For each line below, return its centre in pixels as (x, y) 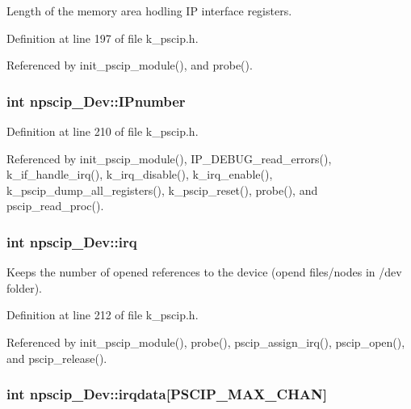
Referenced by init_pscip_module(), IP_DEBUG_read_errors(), (169, 158)
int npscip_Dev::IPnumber (96, 101)
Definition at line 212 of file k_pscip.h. (103, 315)
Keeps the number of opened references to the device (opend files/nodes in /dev (204, 272)
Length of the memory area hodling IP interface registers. (149, 11)
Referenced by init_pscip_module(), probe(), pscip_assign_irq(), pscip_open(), (206, 342)
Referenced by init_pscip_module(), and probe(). (130, 65)
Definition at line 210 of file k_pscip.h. (103, 131)
